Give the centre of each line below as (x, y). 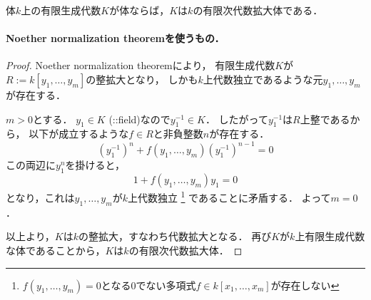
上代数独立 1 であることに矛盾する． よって (229, 196)
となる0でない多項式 (148, 285)
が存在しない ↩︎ (305, 285)
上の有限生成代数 (61, 10)
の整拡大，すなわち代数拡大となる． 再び (175, 236)
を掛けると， (95, 165)
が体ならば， (139, 10)
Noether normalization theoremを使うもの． (115, 38)
